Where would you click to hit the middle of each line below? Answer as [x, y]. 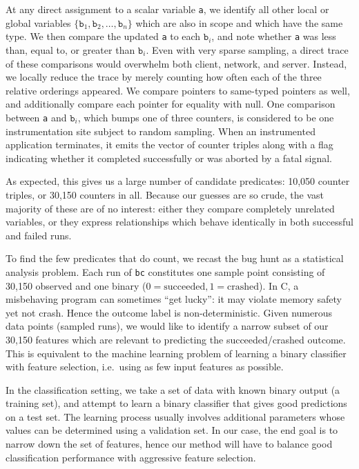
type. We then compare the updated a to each [103, 36]
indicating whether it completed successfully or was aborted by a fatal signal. [169, 158]
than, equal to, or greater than [70, 49]
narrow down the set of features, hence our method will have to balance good [169, 444]
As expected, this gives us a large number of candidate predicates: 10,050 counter [178, 181]
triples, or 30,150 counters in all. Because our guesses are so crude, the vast [165, 194]
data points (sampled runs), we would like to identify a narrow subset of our [167, 326]
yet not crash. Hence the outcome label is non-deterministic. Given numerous [169, 312]
